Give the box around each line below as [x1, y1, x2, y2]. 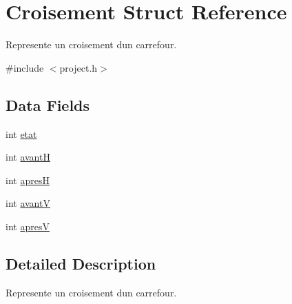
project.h [59, 60, 98, 74]
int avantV [6, 196, 50, 210]
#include [6, 60, 44, 74]
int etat [6, 126, 37, 141]
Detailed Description [6, 252, 156, 274]
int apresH [6, 172, 50, 187]
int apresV [6, 219, 50, 233]
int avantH [6, 150, 50, 164]
